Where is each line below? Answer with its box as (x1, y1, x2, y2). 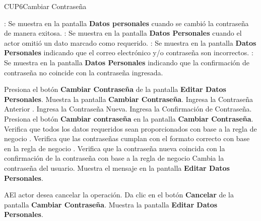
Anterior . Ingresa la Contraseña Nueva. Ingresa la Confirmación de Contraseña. (4, 103, 252, 114)
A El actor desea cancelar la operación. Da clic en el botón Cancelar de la (4, 189, 234, 200)
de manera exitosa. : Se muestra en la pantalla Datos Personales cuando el (4, 28, 242, 38)
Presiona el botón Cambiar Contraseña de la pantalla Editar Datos (4, 84, 226, 94)
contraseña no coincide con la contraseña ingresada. (4, 67, 163, 77)
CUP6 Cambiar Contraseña (4, 1, 87, 11)
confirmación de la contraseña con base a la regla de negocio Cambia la (4, 153, 224, 163)
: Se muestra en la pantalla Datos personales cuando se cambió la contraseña (4, 18, 249, 28)
